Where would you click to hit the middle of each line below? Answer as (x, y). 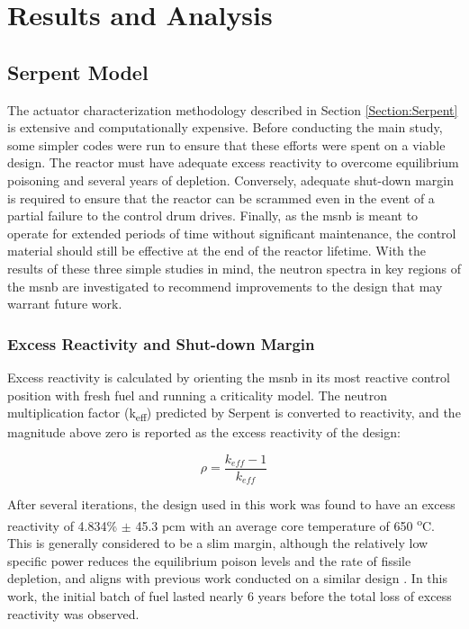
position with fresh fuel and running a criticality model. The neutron (197, 395)
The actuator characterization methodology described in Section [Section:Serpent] (233, 109)
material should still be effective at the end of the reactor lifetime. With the (216, 251)
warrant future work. (65, 304)
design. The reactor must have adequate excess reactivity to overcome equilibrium (233, 162)
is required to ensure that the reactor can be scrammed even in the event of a (221, 198)
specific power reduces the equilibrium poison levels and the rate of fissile (209, 560)
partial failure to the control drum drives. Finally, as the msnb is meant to (213, 216)
